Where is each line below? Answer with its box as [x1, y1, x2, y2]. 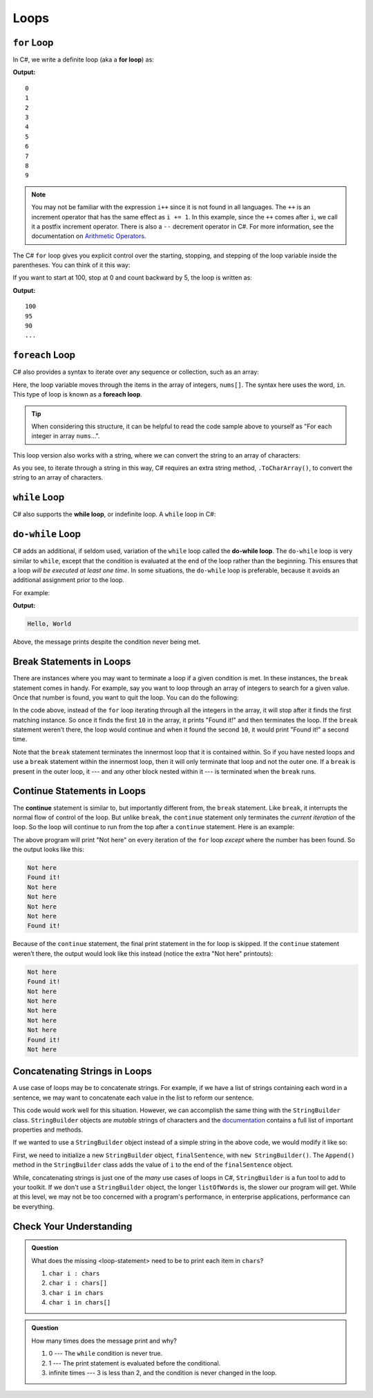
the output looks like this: [12, 845, 84, 854]
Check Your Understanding [12, 1220, 133, 1232]
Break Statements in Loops [12, 656, 131, 668]
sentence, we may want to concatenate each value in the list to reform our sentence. [12, 1093, 254, 1102]
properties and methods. [12, 1125, 84, 1134]
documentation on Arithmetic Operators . [31, 232, 146, 240]
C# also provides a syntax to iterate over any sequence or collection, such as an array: [12, 367, 259, 376]
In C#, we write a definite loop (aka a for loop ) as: [12, 55, 155, 64]
